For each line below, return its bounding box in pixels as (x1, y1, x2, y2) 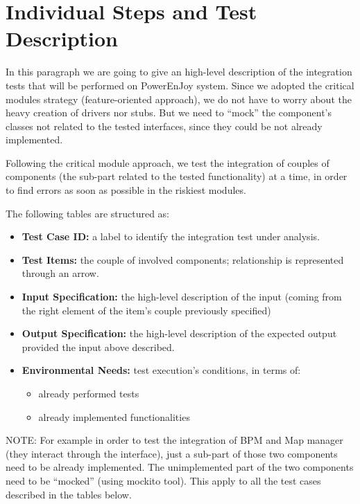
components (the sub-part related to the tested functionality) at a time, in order (6, 169, 348, 183)
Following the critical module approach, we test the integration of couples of (6, 155, 329, 170)
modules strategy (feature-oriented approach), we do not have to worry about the (6, 91, 352, 106)
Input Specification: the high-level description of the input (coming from (22, 289, 342, 304)
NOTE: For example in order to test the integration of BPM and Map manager (6, 433, 343, 447)
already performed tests (38, 386, 139, 400)
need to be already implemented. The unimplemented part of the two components (6, 460, 354, 474)
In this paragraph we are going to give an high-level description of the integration (6, 64, 352, 79)
